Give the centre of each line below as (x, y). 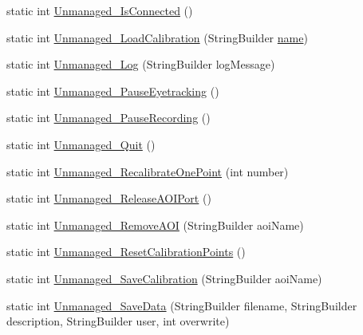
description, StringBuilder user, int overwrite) (118, 321)
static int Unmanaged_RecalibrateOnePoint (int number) (148, 171)
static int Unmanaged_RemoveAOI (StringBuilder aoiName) (155, 225)
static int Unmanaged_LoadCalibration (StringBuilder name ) (157, 37)
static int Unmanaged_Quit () (81, 144)
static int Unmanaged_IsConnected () (100, 10)
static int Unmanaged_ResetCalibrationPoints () (126, 252)
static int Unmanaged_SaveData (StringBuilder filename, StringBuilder (182, 305)
